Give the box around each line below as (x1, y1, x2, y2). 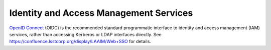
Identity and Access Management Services (9, 7, 193, 18)
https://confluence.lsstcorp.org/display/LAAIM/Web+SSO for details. (9, 39, 152, 45)
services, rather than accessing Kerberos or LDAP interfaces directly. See (9, 31, 162, 37)
